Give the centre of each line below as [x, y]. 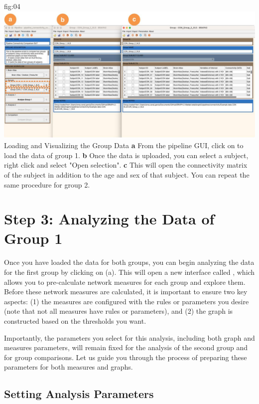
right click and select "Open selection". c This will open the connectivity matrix [126, 165]
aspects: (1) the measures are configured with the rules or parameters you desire [127, 301]
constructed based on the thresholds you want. [75, 320]
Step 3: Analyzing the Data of [109, 219]
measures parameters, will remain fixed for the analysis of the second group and [126, 347]
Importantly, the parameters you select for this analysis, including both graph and [129, 337]
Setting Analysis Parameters [79, 394]
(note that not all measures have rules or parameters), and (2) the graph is [119, 311]
